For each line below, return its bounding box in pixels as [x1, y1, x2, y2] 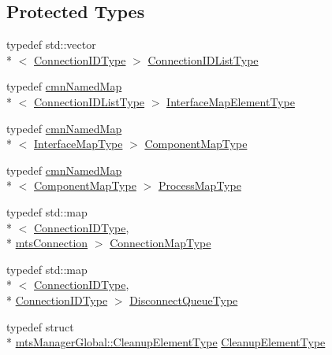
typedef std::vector [6, 36, 96, 53]
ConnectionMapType [110, 235, 211, 251]
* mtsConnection [6, 235, 88, 251]
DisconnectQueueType [129, 291, 238, 308]
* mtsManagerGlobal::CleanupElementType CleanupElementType [6, 334, 326, 350]
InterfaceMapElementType [166, 93, 295, 109]
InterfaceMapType [34, 135, 123, 152]
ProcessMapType [158, 177, 241, 194]
